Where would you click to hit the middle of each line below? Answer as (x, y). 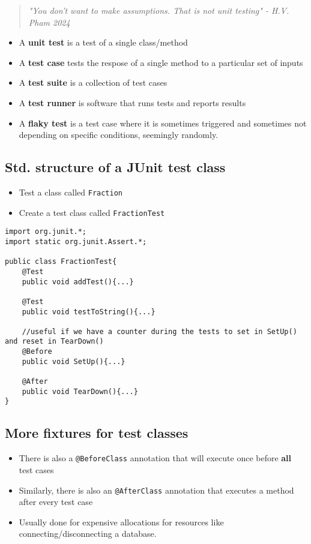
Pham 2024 (49, 22)
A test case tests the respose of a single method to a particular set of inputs (161, 62)
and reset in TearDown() (54, 342)
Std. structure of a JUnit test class (115, 167)
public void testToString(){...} (89, 312)
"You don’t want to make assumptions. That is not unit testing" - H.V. (159, 10)
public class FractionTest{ (61, 262)
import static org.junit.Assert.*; (76, 241)
